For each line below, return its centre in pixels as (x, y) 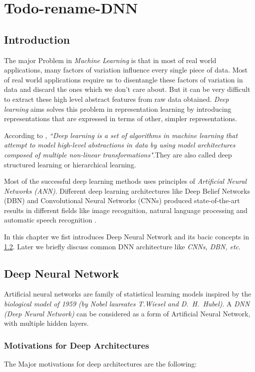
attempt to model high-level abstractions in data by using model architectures (120, 145)
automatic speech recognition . (50, 220)
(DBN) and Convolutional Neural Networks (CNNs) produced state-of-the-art (122, 200)
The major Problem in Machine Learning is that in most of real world (110, 60)
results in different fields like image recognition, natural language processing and (126, 210)
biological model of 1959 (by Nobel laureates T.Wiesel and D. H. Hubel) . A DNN (127, 304)
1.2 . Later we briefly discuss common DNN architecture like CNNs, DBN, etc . (122, 246)
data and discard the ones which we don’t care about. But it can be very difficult (127, 89)
